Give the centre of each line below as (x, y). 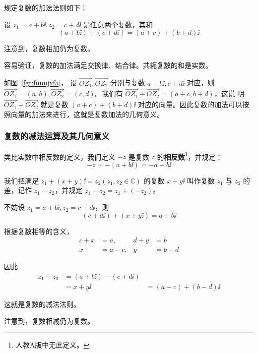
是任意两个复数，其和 (118, 24)
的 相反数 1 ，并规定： (190, 156)
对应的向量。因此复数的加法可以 (190, 104)
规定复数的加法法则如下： (46, 7)
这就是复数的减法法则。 (42, 304)
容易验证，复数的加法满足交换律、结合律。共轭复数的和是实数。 (108, 65)
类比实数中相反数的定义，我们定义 (60, 156)
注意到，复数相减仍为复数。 (49, 321)
